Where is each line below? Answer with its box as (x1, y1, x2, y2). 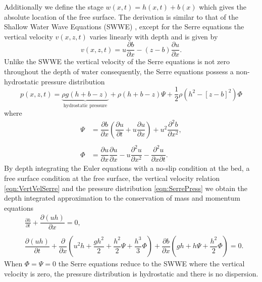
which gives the (199, 2, 246, 12)
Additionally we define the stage (4, 2, 103, 12)
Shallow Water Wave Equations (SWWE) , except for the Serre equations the (4, 21, 244, 32)
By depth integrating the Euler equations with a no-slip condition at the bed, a (4, 163, 250, 173)
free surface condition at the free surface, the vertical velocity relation (4, 172, 220, 183)
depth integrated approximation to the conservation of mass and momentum (4, 193, 240, 203)
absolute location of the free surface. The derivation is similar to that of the (4, 11, 239, 22)
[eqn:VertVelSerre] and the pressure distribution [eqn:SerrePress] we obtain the (4, 182, 248, 193)
